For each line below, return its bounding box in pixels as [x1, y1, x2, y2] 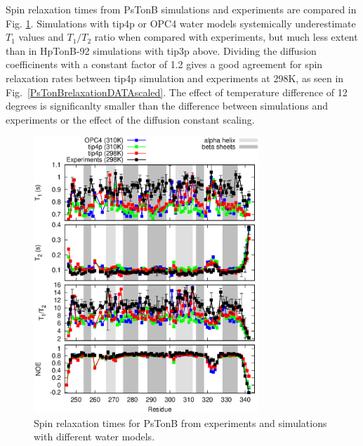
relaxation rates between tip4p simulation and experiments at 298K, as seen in [6, 70, 344, 85]
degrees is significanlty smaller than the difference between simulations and [6, 98, 329, 113]
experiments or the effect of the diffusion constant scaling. [6, 112, 255, 126]
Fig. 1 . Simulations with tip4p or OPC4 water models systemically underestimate [6, 15, 356, 30]
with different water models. [34, 429, 155, 444]
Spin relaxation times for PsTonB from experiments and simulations [34, 415, 327, 430]
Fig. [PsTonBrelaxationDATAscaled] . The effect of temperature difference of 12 [6, 84, 348, 99]
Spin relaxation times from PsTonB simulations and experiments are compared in [6, 2, 357, 16]
